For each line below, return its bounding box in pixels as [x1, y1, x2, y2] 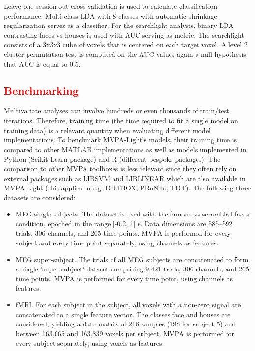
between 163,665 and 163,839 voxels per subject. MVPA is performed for [15, 328, 234, 338]
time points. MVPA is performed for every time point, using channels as [15, 273, 233, 283]
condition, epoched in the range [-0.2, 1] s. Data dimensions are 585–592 [15, 218, 233, 228]
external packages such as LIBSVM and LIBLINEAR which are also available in [4, 173, 246, 183]
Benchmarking [4, 82, 79, 98]
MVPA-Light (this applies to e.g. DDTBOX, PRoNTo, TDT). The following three [4, 183, 252, 193]
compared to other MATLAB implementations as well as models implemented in [4, 144, 247, 154]
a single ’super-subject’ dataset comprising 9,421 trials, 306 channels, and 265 [15, 264, 249, 274]
